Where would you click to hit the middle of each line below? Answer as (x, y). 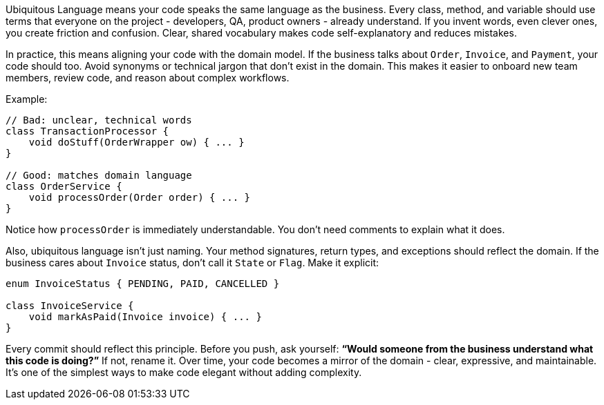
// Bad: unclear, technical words (99, 120)
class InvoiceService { (70, 306)
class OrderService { (64, 186)
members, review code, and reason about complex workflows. (148, 78)
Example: (27, 99)
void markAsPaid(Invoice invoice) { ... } (145, 317)
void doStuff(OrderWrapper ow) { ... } (136, 142)
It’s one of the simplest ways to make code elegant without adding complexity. (184, 372)
